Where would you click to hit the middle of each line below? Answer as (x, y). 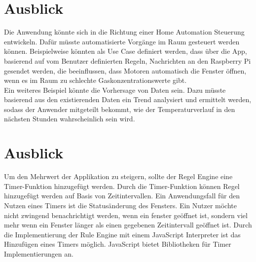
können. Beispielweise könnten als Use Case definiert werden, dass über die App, (126, 51)
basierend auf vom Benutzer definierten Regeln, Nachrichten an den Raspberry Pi (128, 60)
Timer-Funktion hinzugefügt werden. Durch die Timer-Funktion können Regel (122, 186)
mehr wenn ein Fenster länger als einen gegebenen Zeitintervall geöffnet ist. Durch (128, 225)
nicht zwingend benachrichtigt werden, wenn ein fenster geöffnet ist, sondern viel (126, 215)
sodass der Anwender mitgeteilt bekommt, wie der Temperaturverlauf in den (120, 109)
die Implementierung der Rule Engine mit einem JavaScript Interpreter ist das (122, 234)
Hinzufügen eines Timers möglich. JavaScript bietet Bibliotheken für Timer (118, 244)
